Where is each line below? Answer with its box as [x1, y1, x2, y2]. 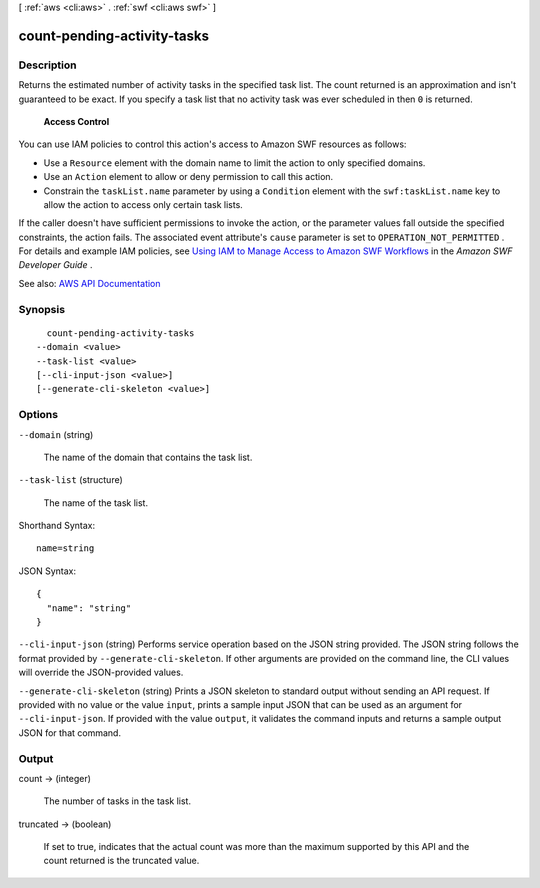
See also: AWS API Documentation [18, 277, 161, 289]
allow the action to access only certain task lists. [43, 198, 244, 210]
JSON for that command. [18, 726, 122, 739]
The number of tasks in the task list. [43, 795, 192, 807]
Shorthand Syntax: [18, 520, 95, 532]
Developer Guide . [18, 259, 93, 271]
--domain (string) [18, 428, 94, 440]
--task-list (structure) [18, 474, 124, 486]
